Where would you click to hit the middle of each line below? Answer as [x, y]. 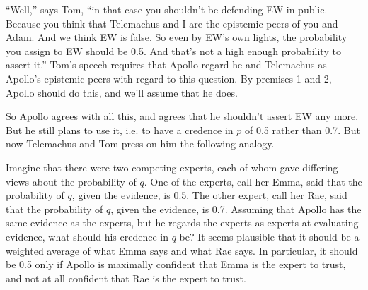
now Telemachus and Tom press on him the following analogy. [140, 144]
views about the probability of [71, 181]
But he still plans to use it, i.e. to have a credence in [120, 129]
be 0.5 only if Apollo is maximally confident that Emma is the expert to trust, [176, 264]
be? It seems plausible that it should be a [269, 236]
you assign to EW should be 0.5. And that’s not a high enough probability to [173, 50]
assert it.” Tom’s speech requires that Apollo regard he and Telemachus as [166, 65]
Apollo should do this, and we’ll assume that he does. [122, 92]
